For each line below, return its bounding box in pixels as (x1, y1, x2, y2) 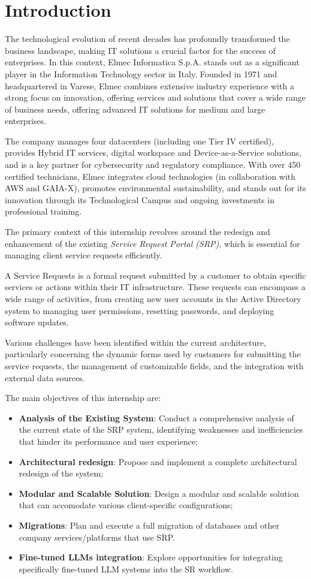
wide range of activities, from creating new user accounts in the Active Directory (5, 292, 301, 304)
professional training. (5, 205, 82, 218)
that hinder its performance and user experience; (19, 435, 198, 447)
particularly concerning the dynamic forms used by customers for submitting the (5, 348, 301, 360)
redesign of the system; (19, 467, 104, 480)
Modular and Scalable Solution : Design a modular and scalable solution (19, 487, 299, 499)
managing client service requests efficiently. (5, 249, 162, 261)
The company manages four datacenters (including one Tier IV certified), (5, 134, 274, 147)
